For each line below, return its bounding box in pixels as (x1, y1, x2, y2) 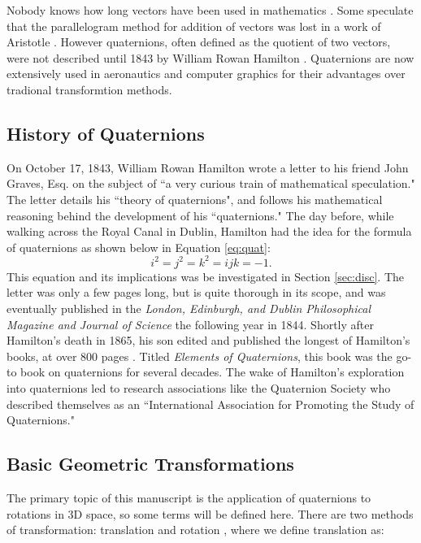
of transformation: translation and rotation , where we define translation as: (7, 521, 384, 538)
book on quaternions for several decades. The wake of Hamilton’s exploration (20, 363, 405, 380)
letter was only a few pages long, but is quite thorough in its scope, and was (7, 284, 386, 301)
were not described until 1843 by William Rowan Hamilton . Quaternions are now (7, 49, 414, 66)
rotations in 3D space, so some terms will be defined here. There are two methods (7, 505, 414, 522)
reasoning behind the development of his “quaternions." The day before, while (7, 206, 394, 224)
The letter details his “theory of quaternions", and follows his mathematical (7, 190, 383, 207)
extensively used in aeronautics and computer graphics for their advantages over (7, 65, 406, 82)
